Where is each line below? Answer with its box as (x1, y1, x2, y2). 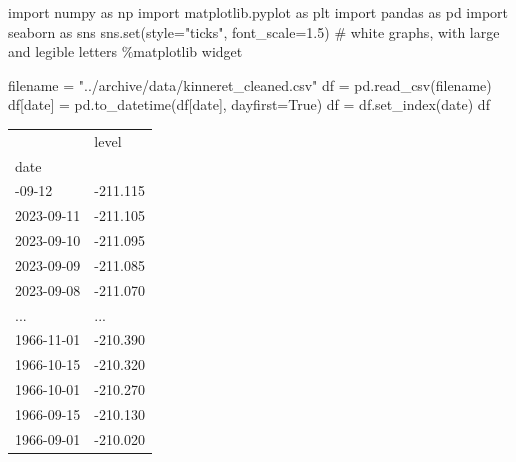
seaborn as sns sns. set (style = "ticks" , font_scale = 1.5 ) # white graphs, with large (8, 21, 500, 42)
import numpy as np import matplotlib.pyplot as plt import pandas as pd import (8, 2, 509, 22)
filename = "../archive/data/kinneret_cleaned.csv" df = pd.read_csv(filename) (8, 74, 492, 95)
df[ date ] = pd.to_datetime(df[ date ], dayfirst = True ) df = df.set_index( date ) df (8, 94, 490, 115)
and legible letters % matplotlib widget (8, 41, 243, 62)
